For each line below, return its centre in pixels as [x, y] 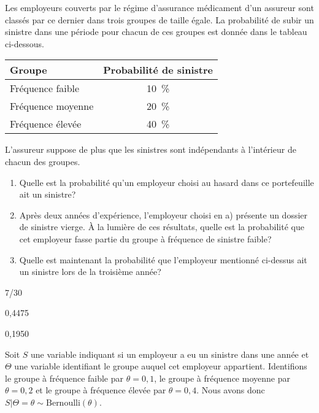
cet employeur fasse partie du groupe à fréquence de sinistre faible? [145, 238]
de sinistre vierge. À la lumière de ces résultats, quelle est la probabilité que [162, 227]
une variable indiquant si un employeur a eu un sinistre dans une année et [170, 354]
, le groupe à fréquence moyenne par [222, 378]
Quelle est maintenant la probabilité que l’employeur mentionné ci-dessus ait [163, 259]
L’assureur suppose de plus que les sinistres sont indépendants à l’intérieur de [151, 149]
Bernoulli [63, 403]
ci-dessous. [25, 43]
